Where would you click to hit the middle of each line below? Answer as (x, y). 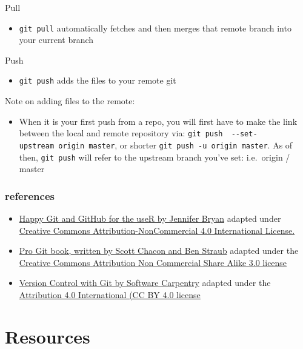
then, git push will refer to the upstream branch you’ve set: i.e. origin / (155, 157)
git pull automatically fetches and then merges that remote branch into (155, 28)
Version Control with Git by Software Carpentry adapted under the (145, 283)
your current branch (56, 40)
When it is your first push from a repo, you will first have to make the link (158, 121)
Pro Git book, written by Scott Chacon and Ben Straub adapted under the (159, 251)
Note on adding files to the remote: (70, 101)
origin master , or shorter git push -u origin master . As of (175, 145)
